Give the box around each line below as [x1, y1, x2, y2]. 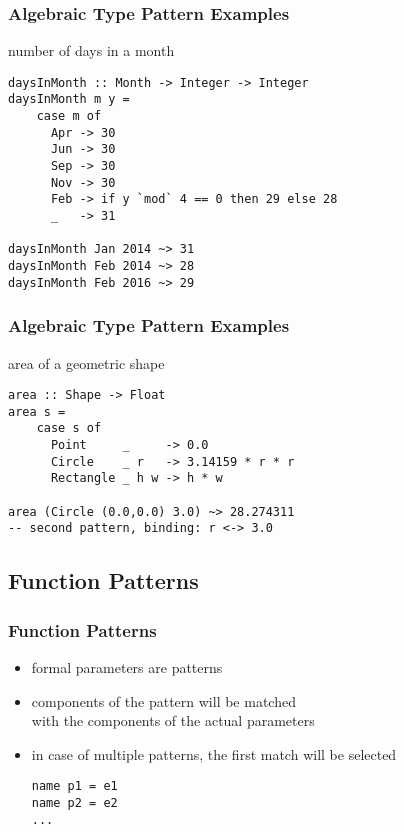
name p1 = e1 [31, 779, 118, 794]
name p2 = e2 [31, 796, 118, 811]
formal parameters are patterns [31, 657, 223, 678]
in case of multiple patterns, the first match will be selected [31, 743, 397, 764]
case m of [36, 109, 102, 124]
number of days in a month [8, 40, 175, 61]
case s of [36, 421, 102, 436]
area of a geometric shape [8, 352, 165, 373]
